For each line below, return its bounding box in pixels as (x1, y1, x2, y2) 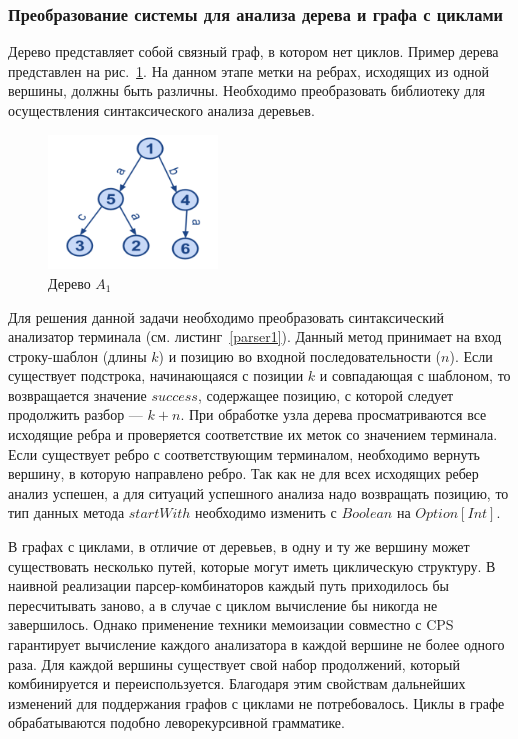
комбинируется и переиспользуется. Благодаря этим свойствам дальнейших (8, 673, 466, 694)
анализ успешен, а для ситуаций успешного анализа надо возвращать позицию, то (8, 482, 509, 503)
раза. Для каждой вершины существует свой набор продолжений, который (8, 653, 460, 674)
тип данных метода (8, 502, 125, 523)
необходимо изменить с (195, 502, 337, 523)
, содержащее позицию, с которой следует (197, 384, 454, 405)
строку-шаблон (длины (8, 345, 147, 366)
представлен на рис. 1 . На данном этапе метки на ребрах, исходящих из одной (8, 60, 490, 81)
